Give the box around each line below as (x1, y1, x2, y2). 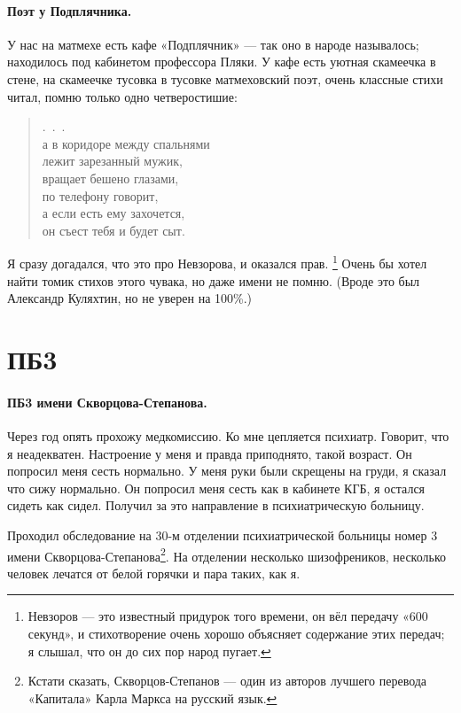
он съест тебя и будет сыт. (42, 221, 185, 239)
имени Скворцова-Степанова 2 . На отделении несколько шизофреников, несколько (7, 544, 446, 565)
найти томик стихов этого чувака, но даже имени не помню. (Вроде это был (7, 271, 420, 290)
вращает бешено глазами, (42, 168, 179, 187)
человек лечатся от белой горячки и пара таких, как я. (7, 563, 301, 582)
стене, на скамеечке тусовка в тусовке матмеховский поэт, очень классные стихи (7, 69, 443, 88)
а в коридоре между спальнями (42, 134, 210, 152)
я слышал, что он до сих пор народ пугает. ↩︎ (27, 641, 271, 660)
